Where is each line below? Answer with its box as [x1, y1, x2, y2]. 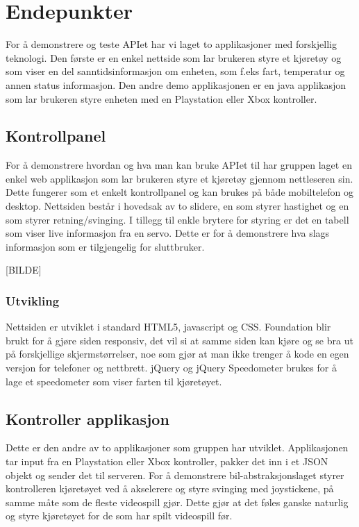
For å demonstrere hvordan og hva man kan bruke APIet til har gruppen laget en [6, 158, 352, 172]
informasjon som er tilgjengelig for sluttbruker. [6, 239, 205, 253]
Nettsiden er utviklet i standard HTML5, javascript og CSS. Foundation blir [6, 319, 331, 334]
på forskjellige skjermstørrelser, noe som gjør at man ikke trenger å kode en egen [6, 346, 349, 361]
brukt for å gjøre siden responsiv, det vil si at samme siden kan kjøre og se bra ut [6, 333, 353, 347]
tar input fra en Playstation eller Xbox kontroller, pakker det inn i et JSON [6, 454, 328, 469]
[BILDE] [6, 262, 42, 277]
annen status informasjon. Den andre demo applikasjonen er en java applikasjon [6, 77, 346, 92]
